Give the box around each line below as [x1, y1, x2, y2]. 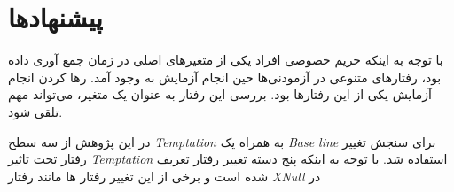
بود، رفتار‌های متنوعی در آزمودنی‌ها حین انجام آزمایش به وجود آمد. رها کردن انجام [8, 67, 442, 86]
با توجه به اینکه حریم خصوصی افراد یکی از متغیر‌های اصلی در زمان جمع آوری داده [8, 50, 443, 69]
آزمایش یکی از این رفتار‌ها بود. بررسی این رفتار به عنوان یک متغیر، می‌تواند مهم [8, 85, 432, 104]
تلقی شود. [8, 102, 63, 120]
